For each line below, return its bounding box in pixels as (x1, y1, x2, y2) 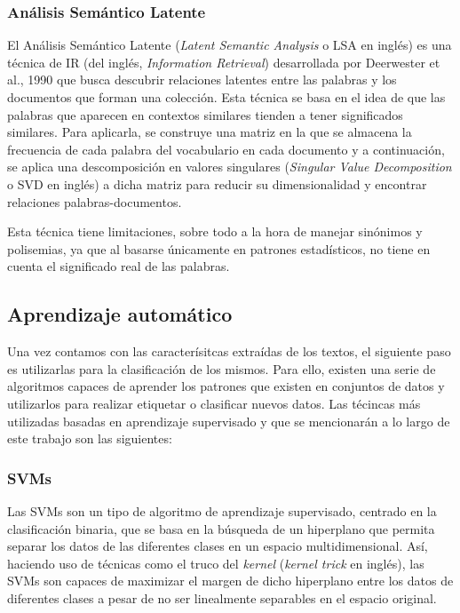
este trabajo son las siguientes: (7, 429, 172, 448)
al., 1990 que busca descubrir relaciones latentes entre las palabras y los (7, 70, 397, 89)
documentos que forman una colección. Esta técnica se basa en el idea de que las (7, 88, 446, 106)
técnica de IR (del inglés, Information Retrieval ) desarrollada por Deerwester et (7, 52, 440, 71)
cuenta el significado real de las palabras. (7, 257, 230, 275)
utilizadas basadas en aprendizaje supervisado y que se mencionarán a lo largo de (7, 411, 450, 430)
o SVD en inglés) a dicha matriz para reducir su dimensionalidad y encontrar (7, 174, 427, 193)
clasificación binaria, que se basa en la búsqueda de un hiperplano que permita (7, 519, 435, 537)
